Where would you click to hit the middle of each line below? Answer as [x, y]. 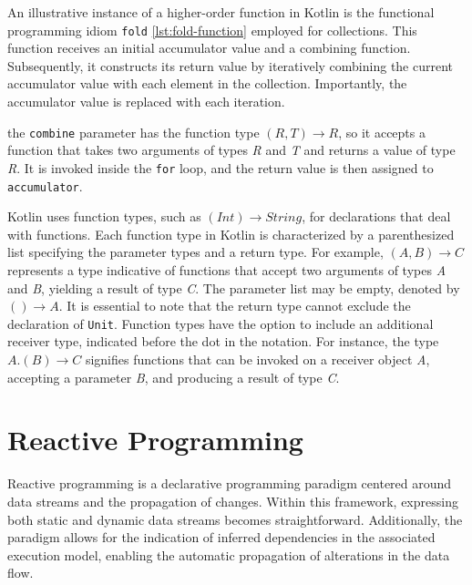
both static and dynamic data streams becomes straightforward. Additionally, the [235, 519]
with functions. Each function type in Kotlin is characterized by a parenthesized [231, 234]
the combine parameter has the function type [133, 132]
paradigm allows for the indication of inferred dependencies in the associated [221, 537]
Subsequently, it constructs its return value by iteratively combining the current [231, 65]
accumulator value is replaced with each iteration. [146, 102]
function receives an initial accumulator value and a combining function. [209, 48]
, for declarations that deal [376, 216]
